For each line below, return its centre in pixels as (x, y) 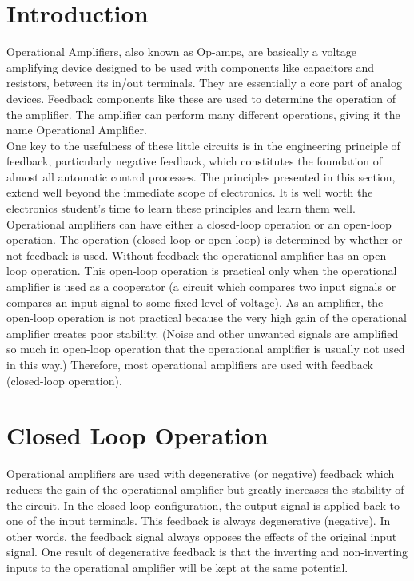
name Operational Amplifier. (77, 130)
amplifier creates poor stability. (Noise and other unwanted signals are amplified (203, 333)
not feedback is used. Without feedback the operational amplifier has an (183, 255)
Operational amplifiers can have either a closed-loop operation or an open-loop (199, 223)
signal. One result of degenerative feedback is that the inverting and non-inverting (207, 552)
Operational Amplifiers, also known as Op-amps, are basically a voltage (182, 52)
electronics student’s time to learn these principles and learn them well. (181, 208)
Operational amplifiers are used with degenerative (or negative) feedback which (201, 474)
